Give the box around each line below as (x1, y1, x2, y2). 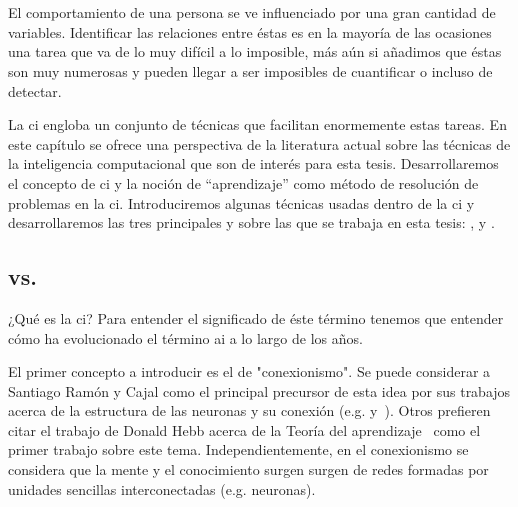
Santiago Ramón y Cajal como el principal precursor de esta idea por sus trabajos (8, 380, 511, 401)
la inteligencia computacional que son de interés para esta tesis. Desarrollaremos (8, 153, 499, 174)
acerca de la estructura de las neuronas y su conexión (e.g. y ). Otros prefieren (8, 400, 491, 421)
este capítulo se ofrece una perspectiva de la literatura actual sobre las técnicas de (8, 133, 511, 154)
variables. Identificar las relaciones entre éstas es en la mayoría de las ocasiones (8, 21, 492, 42)
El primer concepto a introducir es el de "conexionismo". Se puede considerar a (8, 361, 491, 382)
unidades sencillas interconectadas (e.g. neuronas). (8, 478, 316, 499)
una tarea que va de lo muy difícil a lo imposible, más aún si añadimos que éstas (8, 41, 502, 62)
